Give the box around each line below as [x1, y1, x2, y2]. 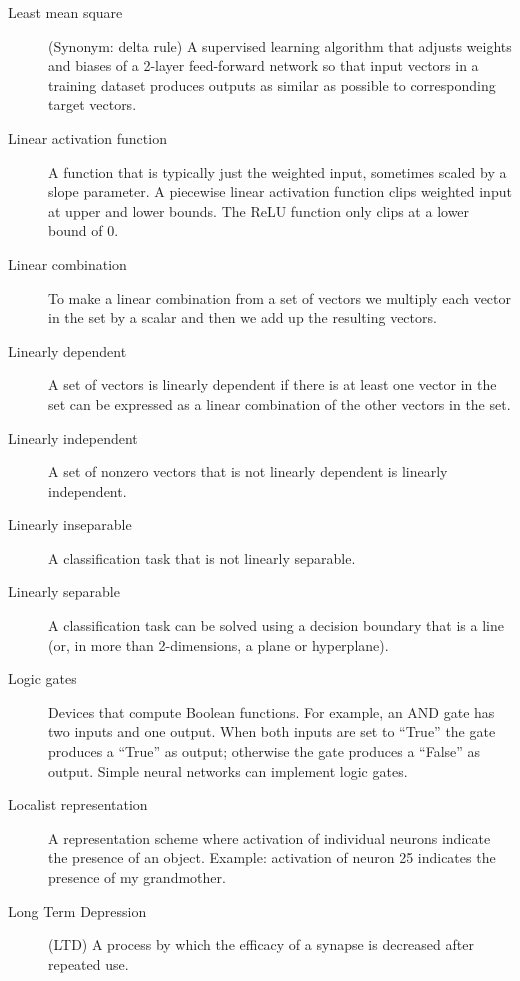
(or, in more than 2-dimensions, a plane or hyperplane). [48, 634, 389, 655]
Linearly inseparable [8, 514, 132, 535]
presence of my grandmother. [48, 867, 226, 887]
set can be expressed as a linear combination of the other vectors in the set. [48, 393, 511, 414]
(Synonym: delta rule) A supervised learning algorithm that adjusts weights [48, 35, 512, 56]
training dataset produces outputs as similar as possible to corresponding [48, 74, 496, 95]
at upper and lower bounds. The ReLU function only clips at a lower [48, 200, 470, 221]
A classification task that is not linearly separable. [48, 547, 356, 568]
